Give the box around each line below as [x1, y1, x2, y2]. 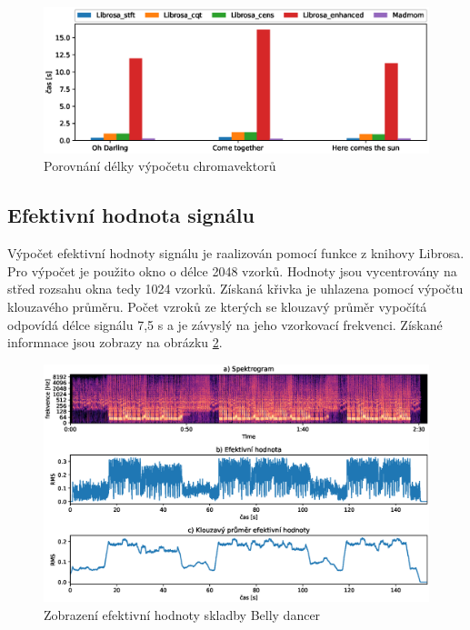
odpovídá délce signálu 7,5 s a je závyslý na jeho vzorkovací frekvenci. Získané [7, 315, 443, 334]
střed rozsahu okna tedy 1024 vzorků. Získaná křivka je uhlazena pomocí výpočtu [7, 279, 464, 298]
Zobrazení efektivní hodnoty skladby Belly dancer [44, 605, 321, 624]
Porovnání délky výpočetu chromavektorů [44, 156, 276, 175]
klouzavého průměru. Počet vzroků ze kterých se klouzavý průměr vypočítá [7, 296, 427, 315]
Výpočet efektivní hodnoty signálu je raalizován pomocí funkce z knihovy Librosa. [7, 244, 465, 263]
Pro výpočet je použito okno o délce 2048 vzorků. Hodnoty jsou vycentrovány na [7, 261, 457, 280]
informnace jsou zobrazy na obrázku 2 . [7, 333, 223, 352]
